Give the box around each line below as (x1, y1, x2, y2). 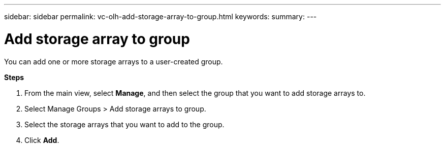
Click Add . (24, 135, 59, 144)
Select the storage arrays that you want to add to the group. (24, 120, 225, 129)
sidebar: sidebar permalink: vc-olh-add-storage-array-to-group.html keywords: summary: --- (4, 12, 317, 21)
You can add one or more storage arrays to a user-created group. (4, 57, 223, 66)
